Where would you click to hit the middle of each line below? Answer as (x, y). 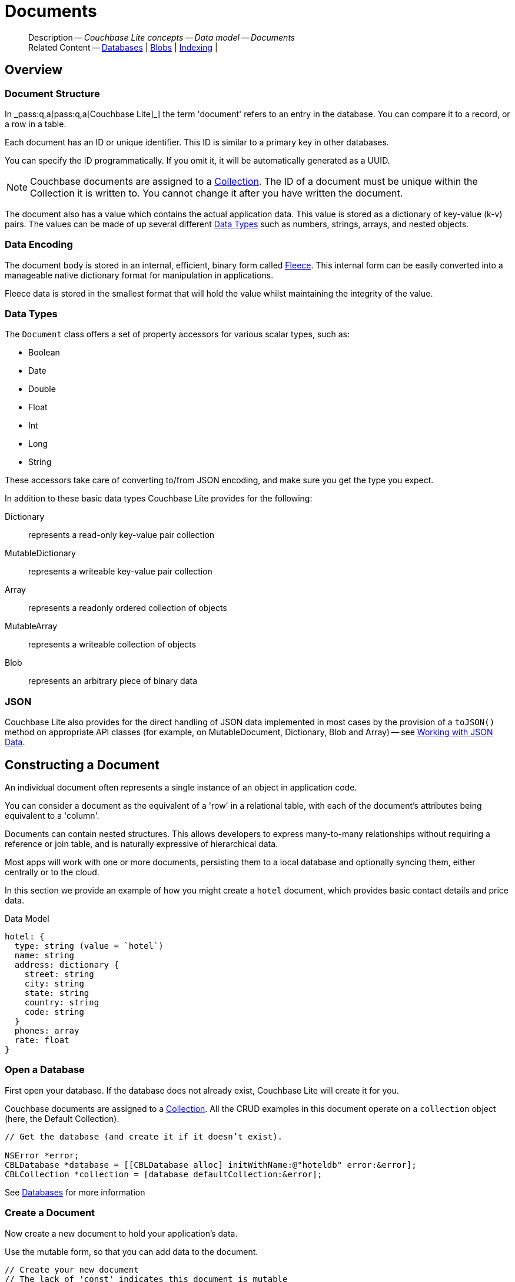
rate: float (42, 1040)
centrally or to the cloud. (52, 872)
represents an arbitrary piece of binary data (113, 681)
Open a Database (45, 1070)
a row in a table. (36, 124)
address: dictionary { (67, 965)
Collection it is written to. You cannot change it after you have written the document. (217, 193)
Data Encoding (39, 245)
